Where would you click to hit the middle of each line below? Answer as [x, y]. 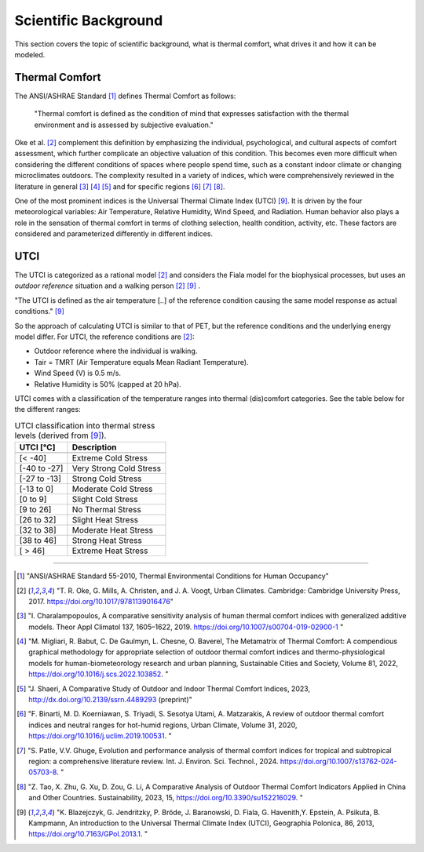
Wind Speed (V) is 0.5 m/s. [78, 373]
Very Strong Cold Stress [116, 468]
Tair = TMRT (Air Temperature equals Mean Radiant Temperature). [141, 362]
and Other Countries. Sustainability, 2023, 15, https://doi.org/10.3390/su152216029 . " [166, 798]
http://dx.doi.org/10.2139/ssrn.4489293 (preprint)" [110, 700]
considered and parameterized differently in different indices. [114, 234]
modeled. [30, 54]
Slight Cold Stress [105, 500]
